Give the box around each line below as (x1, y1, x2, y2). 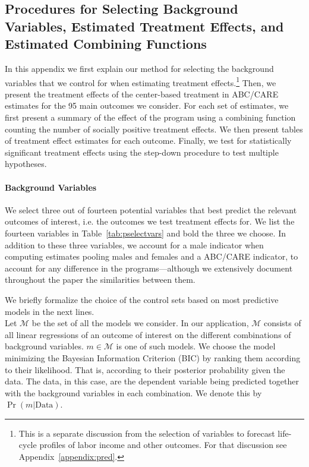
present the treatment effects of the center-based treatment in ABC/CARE (5, 87, 279, 100)
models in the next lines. (5, 305, 94, 317)
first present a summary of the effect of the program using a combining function (5, 111, 296, 124)
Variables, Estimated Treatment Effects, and (5, 17, 284, 35)
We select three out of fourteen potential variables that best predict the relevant (5, 203, 297, 216)
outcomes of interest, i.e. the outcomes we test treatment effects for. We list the (5, 215, 295, 228)
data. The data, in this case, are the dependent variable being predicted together (5, 375, 299, 387)
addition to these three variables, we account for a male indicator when (5, 238, 264, 251)
